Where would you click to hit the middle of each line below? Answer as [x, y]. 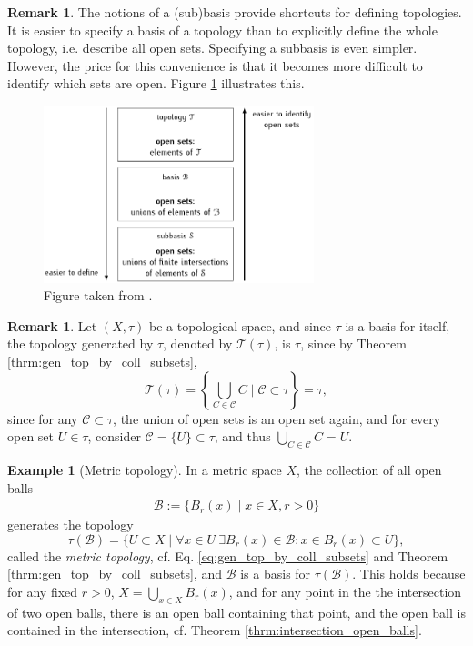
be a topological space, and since [240, 325]
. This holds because [409, 574]
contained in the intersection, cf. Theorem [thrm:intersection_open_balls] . [215, 630]
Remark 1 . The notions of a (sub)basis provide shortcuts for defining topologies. [235, 12]
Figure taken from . [98, 295]
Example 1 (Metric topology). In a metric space [145, 469]
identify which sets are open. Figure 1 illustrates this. [156, 83]
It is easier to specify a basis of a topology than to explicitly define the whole [222, 30]
